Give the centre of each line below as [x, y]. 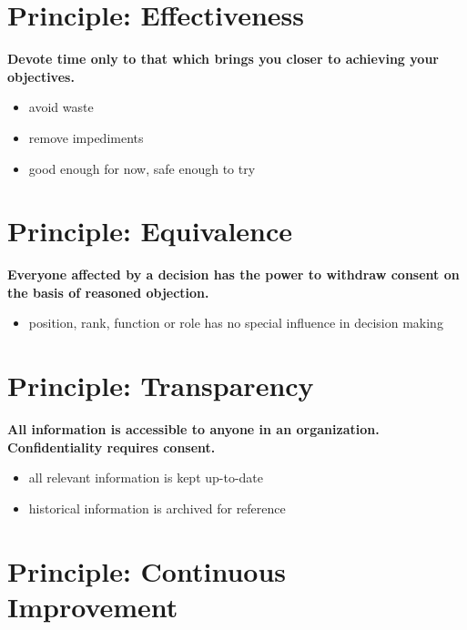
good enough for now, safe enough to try [142, 168]
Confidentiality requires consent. [112, 447]
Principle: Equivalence [150, 231]
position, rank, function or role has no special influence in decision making [236, 323]
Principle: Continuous [147, 570]
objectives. [41, 76]
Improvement [93, 606]
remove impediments [86, 137]
